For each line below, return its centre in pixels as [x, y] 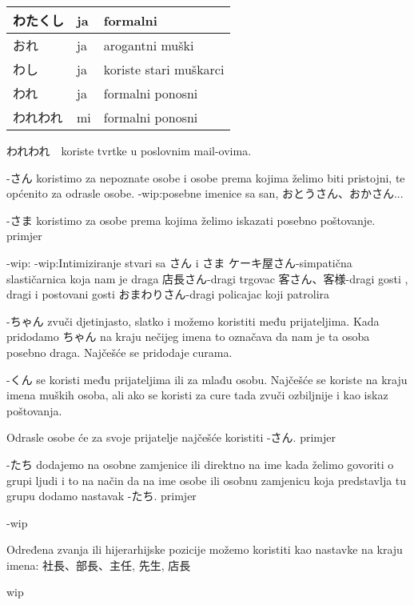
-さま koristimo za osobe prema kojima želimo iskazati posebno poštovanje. [191, 220]
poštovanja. [34, 410]
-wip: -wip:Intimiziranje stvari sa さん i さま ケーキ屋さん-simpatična [179, 262]
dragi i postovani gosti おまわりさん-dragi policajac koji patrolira [168, 294]
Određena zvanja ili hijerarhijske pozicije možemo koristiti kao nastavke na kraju [205, 549]
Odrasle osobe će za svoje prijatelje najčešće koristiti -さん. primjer [171, 437]
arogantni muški [149, 45]
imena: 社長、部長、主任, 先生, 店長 [99, 565]
